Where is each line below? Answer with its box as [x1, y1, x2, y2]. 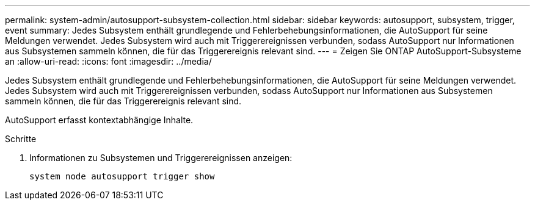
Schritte [5, 134, 37, 144]
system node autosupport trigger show [29, 171, 215, 181]
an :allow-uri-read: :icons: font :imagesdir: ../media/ [5, 56, 212, 67]
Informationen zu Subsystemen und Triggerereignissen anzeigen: [29, 153, 293, 163]
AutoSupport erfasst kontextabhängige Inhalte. [5, 115, 194, 125]
